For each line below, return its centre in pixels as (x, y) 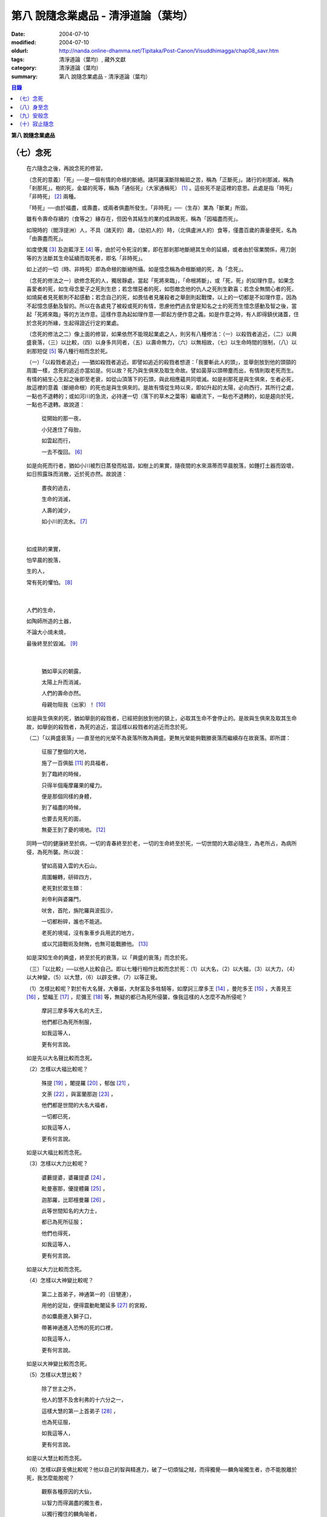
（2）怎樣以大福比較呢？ (57, 1069)
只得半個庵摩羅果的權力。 (73, 785)
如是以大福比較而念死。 (55, 1152)
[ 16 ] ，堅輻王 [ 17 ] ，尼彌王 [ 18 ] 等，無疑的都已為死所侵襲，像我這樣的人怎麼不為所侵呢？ (137, 997)
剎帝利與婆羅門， (63, 899)
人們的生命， (42, 610)
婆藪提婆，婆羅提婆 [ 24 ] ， (75, 1177)
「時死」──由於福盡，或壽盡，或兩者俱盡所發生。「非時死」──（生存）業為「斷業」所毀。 (139, 208)
